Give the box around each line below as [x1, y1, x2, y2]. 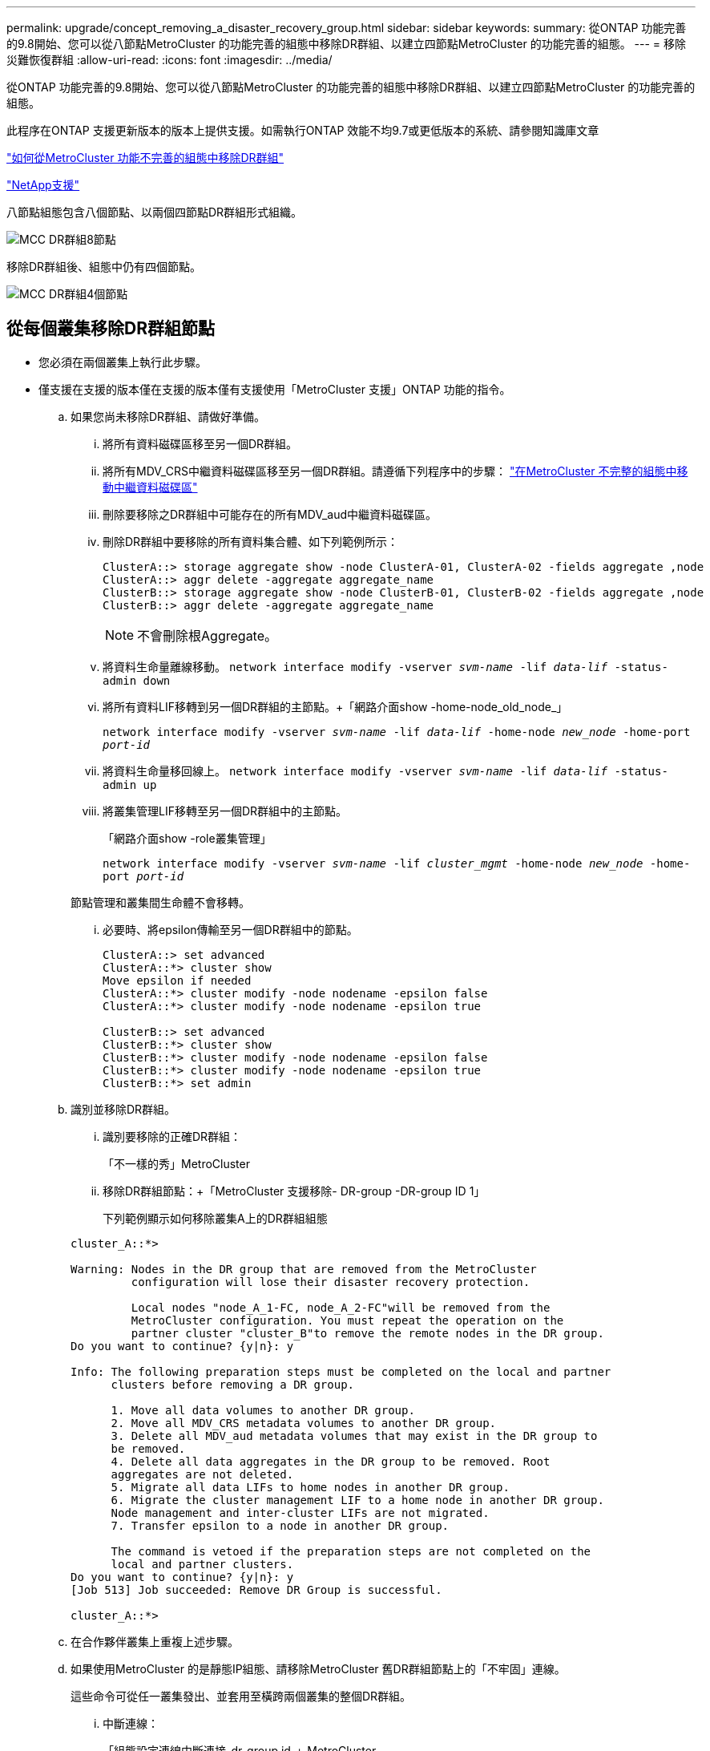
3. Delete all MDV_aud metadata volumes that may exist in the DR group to [111, 1429, 598, 1442]
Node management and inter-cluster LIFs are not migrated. [111, 1506, 490, 1519]
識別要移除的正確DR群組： [103, 1129, 242, 1143]
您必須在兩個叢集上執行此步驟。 [38, 354, 207, 369]
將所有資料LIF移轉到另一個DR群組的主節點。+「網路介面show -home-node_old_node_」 [103, 699, 568, 714]
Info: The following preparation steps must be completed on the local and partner [71, 1365, 611, 1378]
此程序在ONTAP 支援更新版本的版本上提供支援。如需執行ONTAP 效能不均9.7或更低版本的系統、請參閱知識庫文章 [6, 123, 599, 137]
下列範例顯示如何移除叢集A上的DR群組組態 [103, 1211, 328, 1225]
